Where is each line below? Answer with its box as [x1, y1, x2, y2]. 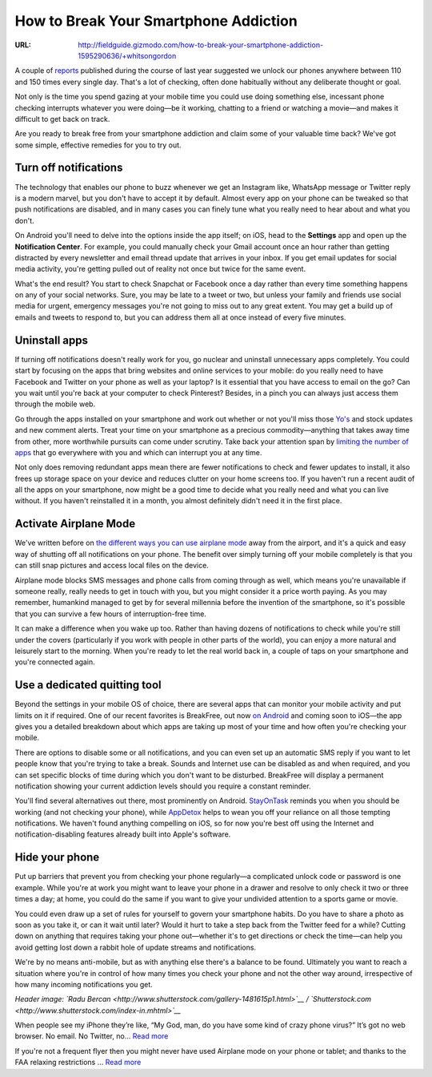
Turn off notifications [14, 161, 123, 175]
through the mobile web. [14, 399, 96, 409]
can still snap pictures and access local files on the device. [14, 561, 210, 571]
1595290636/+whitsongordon [78, 50, 177, 60]
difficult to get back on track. [14, 114, 110, 123]
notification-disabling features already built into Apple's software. [14, 829, 231, 839]
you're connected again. [14, 657, 95, 667]
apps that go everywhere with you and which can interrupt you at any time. [14, 447, 262, 457]
